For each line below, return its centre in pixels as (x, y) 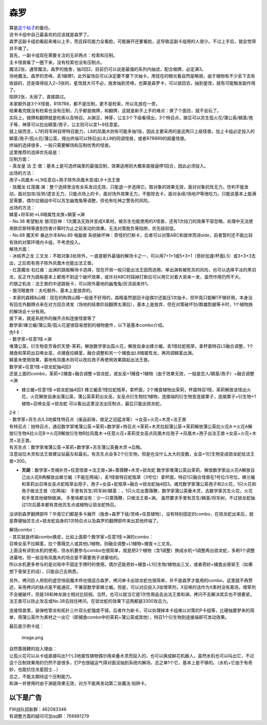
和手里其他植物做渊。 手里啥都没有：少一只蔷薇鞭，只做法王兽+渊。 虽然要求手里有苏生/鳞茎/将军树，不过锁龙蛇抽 (138, 498)
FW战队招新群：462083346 (38, 709)
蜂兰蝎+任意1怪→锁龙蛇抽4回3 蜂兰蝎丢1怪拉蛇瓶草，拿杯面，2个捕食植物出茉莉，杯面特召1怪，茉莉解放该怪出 (134, 389)
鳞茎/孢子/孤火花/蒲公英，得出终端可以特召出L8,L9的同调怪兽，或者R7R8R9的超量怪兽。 (99, 138)
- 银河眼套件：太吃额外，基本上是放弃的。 (52, 291)
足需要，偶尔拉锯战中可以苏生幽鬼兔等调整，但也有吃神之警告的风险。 (81, 201)
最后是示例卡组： (26, 626)
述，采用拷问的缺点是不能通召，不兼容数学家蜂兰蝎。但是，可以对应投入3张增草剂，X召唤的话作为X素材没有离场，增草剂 (133, 587)
